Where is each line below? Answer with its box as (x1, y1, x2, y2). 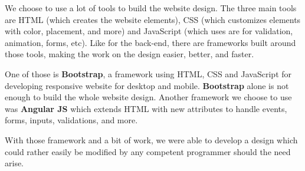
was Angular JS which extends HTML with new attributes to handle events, (5, 102, 287, 114)
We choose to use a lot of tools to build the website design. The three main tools (5, 2, 297, 14)
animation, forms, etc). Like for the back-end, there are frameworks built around (5, 36, 296, 48)
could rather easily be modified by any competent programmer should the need (5, 145, 291, 157)
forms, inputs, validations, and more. (5, 114, 138, 126)
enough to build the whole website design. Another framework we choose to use (5, 91, 292, 103)
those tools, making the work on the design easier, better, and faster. (5, 48, 254, 60)
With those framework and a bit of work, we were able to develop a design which (5, 133, 298, 146)
